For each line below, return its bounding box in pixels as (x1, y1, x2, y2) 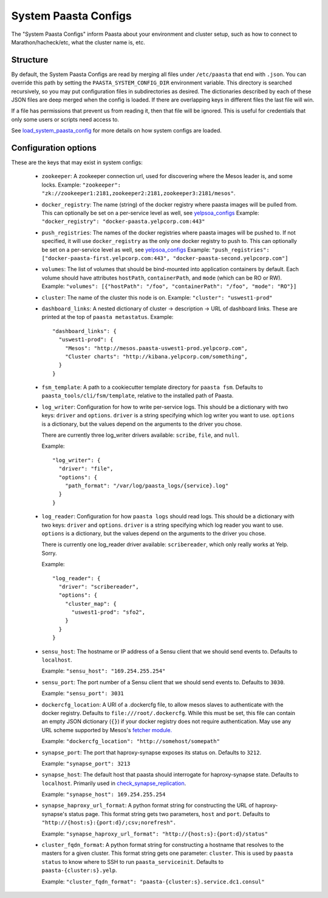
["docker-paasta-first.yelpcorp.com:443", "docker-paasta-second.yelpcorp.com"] (41, 255, 289, 261)
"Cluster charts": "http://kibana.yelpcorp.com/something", (64, 353, 248, 360)
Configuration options (11, 143, 97, 153)
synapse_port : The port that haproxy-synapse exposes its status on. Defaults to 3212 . (41, 749, 261, 756)
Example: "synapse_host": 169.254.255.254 (41, 790, 166, 798)
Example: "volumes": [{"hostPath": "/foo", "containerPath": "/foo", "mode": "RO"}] (41, 283, 297, 290)
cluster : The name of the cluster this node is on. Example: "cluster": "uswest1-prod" (41, 293, 273, 301)
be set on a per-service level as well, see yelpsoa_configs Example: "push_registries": (41, 246, 270, 253)
